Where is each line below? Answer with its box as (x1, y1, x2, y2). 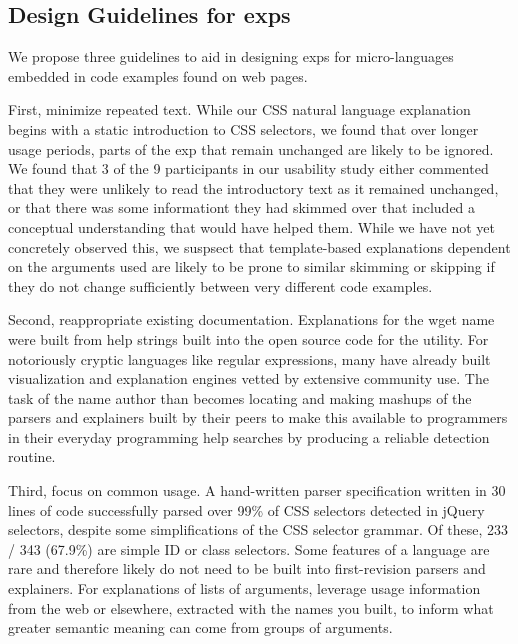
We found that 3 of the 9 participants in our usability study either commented (8, 158, 489, 179)
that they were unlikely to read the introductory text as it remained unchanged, (8, 177, 499, 198)
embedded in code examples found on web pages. (8, 65, 308, 86)
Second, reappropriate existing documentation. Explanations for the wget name (8, 309, 495, 330)
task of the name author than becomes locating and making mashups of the (8, 387, 472, 408)
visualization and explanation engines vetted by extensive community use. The (8, 368, 489, 389)
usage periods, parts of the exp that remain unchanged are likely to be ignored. (8, 138, 494, 159)
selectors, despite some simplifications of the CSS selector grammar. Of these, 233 (8, 519, 509, 540)
